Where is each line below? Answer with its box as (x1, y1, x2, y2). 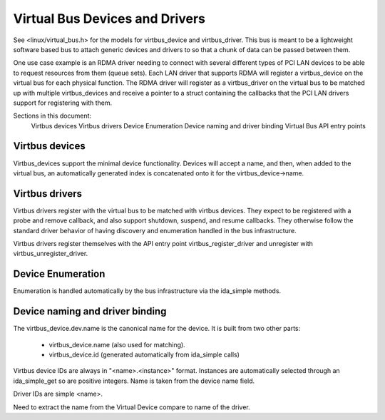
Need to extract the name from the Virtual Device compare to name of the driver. (13, 403, 250, 411)
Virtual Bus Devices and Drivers (13, 11, 206, 26)
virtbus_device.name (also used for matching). (48, 340, 185, 349)
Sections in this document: (13, 111, 92, 121)
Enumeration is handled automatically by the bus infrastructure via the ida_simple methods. (13, 287, 282, 295)
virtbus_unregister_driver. (13, 250, 88, 258)
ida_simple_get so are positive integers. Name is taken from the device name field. (13, 377, 255, 385)
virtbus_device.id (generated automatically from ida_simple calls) (48, 350, 240, 359)
